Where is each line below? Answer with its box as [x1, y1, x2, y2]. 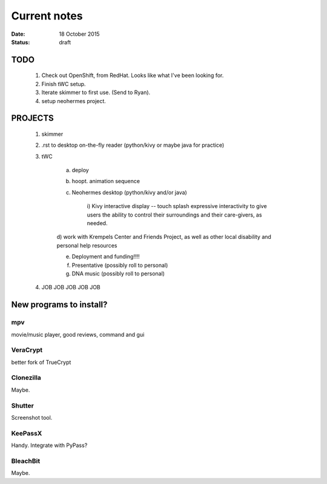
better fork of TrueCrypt [11, 358, 71, 366]
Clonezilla [11, 374, 42, 382]
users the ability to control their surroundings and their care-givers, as [87, 211, 262, 218]
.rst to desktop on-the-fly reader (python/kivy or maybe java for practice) [41, 141, 225, 149]
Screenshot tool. [11, 414, 53, 421]
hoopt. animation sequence [71, 178, 140, 185]
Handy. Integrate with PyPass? [11, 442, 88, 449]
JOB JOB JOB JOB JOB [41, 284, 101, 291]
